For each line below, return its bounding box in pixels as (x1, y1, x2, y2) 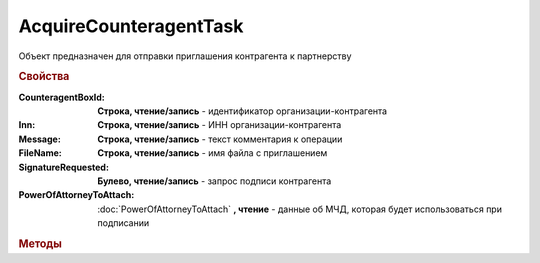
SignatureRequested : (18, 161, 110, 173)
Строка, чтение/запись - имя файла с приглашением (97, 147, 328, 159)
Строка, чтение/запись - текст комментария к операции (97, 133, 343, 145)
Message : (18, 133, 62, 145)
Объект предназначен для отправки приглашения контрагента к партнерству (18, 50, 352, 62)
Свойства (18, 70, 70, 84)
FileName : (18, 147, 62, 159)
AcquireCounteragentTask (18, 15, 244, 37)
